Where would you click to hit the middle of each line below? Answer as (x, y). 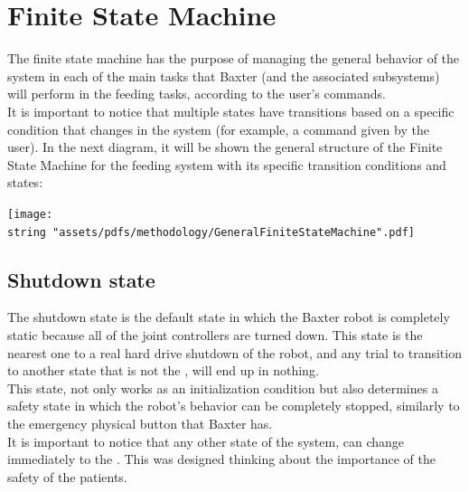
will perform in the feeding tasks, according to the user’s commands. (197, 94)
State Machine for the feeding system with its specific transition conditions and (227, 164)
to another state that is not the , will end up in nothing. (163, 370)
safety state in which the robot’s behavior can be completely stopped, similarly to (234, 406)
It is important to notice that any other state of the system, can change (206, 441)
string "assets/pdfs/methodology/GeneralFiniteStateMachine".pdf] (211, 232)
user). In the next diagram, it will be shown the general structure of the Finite (225, 147)
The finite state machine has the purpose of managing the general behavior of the (234, 58)
